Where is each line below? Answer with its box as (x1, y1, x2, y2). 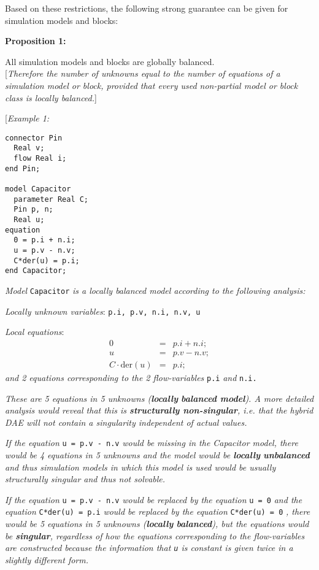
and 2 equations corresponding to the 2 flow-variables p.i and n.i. (5, 371, 257, 383)
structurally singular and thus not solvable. (5, 472, 166, 485)
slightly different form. (5, 553, 88, 566)
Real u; (13, 215, 45, 224)
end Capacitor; (5, 266, 67, 275)
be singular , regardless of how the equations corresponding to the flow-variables (5, 529, 305, 542)
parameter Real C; (13, 194, 89, 204)
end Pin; (5, 164, 40, 173)
